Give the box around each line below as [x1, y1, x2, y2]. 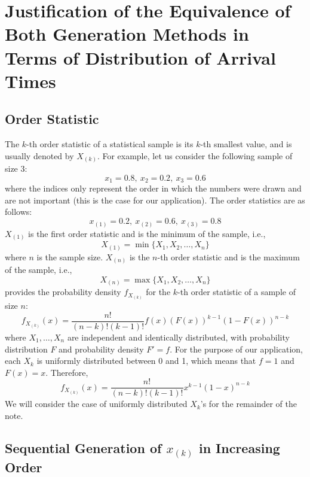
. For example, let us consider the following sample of [97, 149, 293, 162]
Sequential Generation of [5, 439, 162, 457]
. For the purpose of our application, [170, 342, 303, 355]
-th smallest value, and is [200, 138, 292, 150]
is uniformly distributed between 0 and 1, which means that [36, 354, 256, 367]
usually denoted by [5, 149, 74, 162]
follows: [5, 205, 32, 218]
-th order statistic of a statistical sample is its [26, 138, 194, 150]
